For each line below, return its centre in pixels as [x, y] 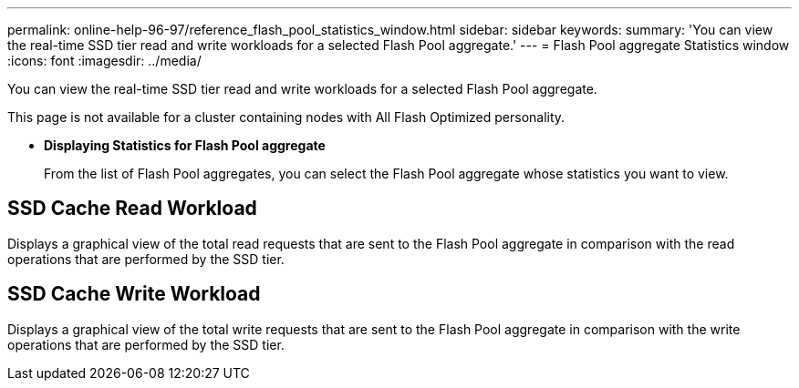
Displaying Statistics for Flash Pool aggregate [185, 145]
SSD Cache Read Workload [132, 209]
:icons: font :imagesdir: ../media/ [104, 61]
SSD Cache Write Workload [134, 294]
